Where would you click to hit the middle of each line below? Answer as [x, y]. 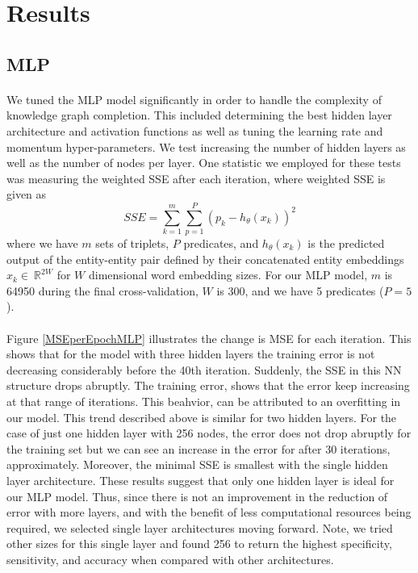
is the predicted [346, 243]
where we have [42, 243]
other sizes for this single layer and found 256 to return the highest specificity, [199, 544]
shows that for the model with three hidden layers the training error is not [191, 354]
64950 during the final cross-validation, [102, 290]
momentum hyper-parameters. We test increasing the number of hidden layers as [206, 146]
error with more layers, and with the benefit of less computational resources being [209, 512]
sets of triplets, [132, 243]
